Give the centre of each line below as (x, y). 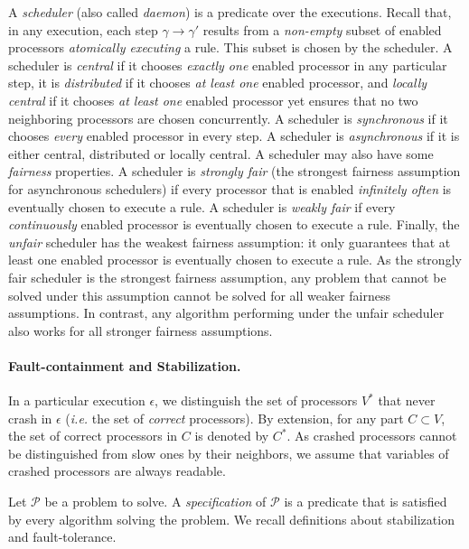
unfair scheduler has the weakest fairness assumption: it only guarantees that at (230, 242)
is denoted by (232, 436)
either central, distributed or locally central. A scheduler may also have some (221, 153)
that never (407, 400)
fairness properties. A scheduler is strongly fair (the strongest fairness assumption (234, 171)
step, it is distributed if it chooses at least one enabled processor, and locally (218, 83)
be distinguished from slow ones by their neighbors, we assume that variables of (229, 453)
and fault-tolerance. (62, 537)
